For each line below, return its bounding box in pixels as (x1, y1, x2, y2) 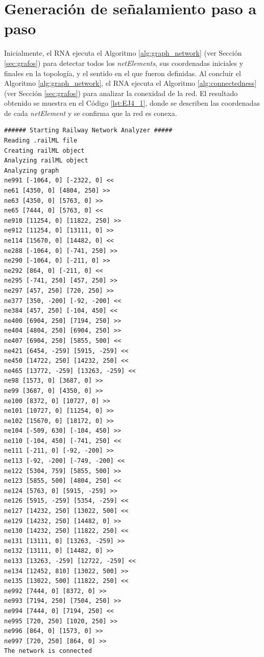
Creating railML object (4, 147, 85, 154)
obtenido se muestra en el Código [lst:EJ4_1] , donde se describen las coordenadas (4, 98, 260, 108)
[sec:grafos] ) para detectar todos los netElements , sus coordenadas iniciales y (4, 57, 244, 68)
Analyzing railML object (4, 157, 88, 165)
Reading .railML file (4, 137, 78, 145)
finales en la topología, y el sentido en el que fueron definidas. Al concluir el (4, 67, 241, 78)
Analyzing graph (4, 167, 59, 174)
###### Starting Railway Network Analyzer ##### (4, 127, 173, 134)
